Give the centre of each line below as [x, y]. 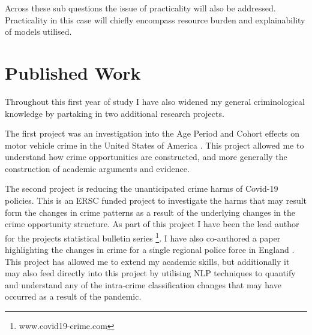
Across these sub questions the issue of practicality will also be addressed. [140, 8]
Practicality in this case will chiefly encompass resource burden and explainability [155, 19]
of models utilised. [38, 31]
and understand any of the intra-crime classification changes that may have [143, 284]
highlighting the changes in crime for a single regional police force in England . [150, 250]
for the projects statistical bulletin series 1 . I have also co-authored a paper [143, 237]
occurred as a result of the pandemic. [73, 296]
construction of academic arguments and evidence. [97, 168]
